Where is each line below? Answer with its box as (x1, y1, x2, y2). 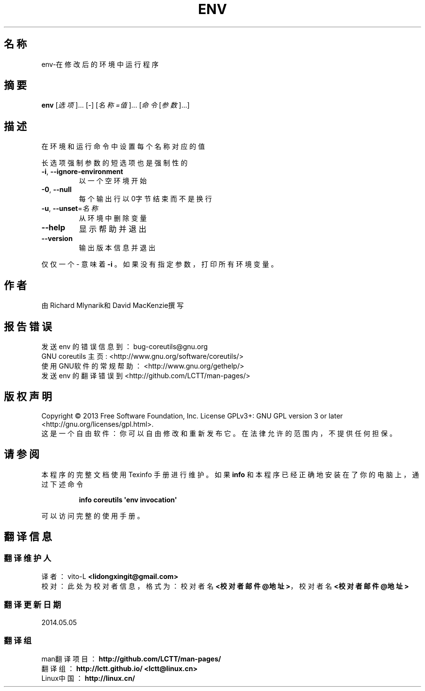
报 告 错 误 (4, 320, 52, 333)
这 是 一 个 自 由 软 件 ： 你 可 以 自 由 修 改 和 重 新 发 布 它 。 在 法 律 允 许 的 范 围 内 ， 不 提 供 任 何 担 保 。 (41, 429, 396, 437)
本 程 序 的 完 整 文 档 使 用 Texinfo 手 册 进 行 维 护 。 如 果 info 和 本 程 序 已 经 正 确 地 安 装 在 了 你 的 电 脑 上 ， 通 (41, 470, 419, 479)
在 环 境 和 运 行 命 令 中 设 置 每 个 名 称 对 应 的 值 (41, 142, 205, 151)
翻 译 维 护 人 (4, 553, 51, 563)
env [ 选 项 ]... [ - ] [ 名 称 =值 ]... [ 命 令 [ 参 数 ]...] (41, 101, 190, 110)
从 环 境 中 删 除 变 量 (79, 214, 147, 223)
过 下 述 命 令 (41, 480, 83, 488)
